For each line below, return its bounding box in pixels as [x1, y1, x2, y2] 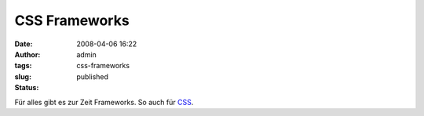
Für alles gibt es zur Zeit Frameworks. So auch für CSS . [14, 97, 194, 107]
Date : [14, 39, 33, 49]
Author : [14, 49, 41, 59]
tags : [14, 61, 32, 71]
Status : [14, 83, 39, 92]
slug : [14, 71, 31, 82]
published [76, 71, 109, 82]
